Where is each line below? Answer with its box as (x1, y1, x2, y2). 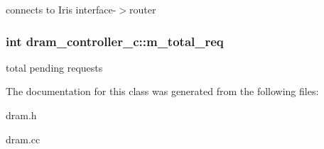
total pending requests (6, 60, 103, 74)
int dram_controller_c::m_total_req (6, 32, 224, 50)
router (129, 2, 156, 16)
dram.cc (6, 131, 40, 146)
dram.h (6, 108, 37, 122)
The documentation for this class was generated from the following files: (6, 84, 319, 99)
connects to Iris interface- (6, 2, 117, 16)
